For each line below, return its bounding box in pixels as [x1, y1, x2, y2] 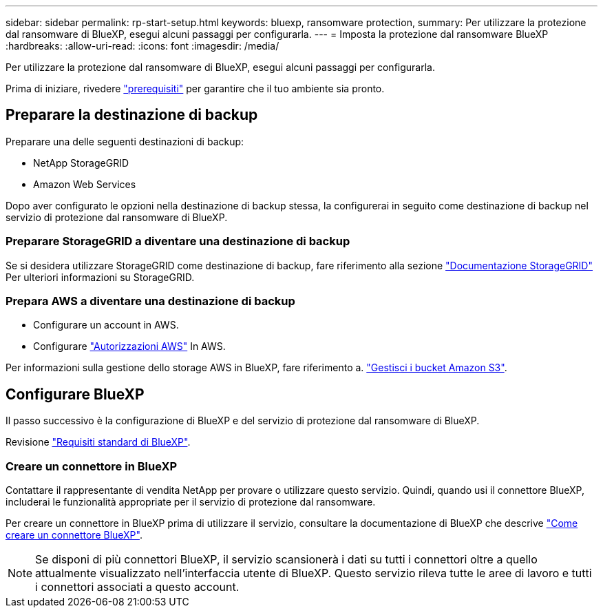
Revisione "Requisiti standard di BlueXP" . [6, 436, 191, 448]
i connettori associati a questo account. [35, 579, 240, 594]
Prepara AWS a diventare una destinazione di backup [6, 293, 295, 308]
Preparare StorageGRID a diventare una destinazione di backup [6, 234, 350, 249]
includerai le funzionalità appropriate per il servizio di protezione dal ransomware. [6, 495, 376, 508]
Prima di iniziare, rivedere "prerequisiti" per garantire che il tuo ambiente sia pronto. [6, 83, 385, 94]
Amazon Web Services [33, 178, 136, 190]
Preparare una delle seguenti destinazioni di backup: [6, 135, 244, 147]
